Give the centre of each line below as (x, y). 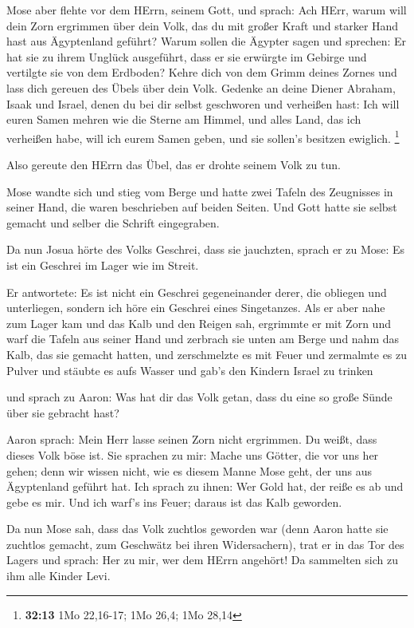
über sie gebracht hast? (63, 412)
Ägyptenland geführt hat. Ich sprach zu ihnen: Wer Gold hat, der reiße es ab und (205, 486)
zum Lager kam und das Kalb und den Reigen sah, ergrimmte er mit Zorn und (199, 323)
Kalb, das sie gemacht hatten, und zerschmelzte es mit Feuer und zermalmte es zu (207, 354)
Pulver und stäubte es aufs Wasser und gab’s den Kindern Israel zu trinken (190, 370)
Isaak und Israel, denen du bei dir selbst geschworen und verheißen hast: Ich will (203, 103)
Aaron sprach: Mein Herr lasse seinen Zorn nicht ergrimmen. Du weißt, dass (192, 439)
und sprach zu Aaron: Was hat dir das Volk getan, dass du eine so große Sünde (199, 397)
